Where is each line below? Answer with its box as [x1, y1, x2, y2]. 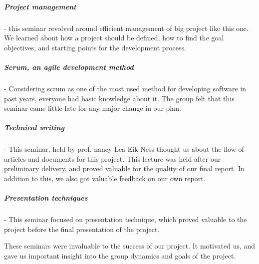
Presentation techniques [4, 193, 88, 203]
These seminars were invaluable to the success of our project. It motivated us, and [4, 241, 256, 251]
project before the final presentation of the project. [4, 224, 160, 234]
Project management [4, 1, 76, 11]
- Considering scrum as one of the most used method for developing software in [4, 83, 247, 93]
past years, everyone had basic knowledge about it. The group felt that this [4, 93, 235, 103]
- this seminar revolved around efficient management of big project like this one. [4, 22, 249, 33]
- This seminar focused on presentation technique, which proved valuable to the [4, 214, 247, 225]
